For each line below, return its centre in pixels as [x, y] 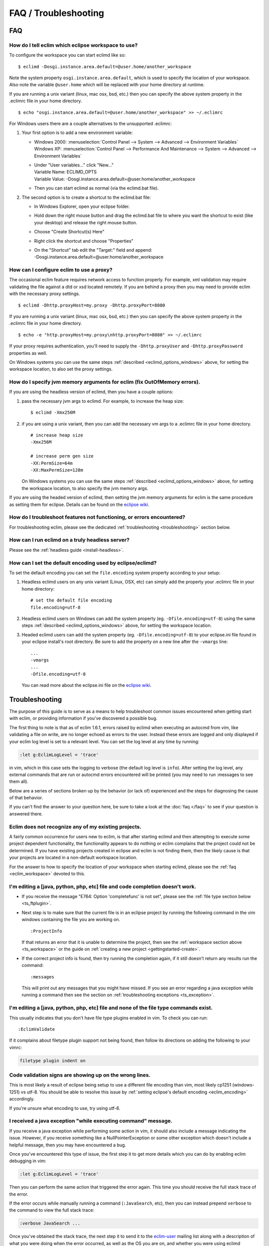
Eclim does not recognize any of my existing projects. [75, 826]
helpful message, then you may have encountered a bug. [68, 1145]
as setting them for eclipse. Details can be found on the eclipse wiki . [79, 504]
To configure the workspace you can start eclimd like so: [67, 55]
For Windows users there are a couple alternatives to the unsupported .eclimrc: [90, 124]
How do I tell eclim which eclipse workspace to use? [73, 45]
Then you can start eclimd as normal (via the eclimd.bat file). [96, 188]
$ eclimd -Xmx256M [53, 413]
